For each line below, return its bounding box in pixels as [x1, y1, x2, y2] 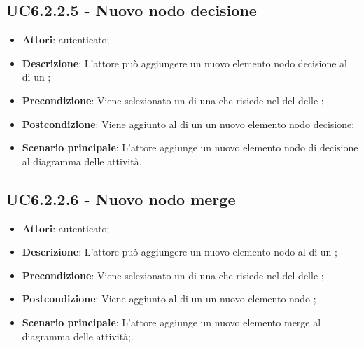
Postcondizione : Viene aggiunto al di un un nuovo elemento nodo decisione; [22, 116, 355, 131]
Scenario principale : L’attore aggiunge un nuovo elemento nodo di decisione [22, 140, 358, 155]
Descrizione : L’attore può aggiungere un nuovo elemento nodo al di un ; [22, 244, 337, 259]
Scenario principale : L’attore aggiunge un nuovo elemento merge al [22, 314, 321, 329]
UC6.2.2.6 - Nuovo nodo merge [6, 188, 236, 209]
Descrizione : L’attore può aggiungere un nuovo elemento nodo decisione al [22, 55, 347, 70]
